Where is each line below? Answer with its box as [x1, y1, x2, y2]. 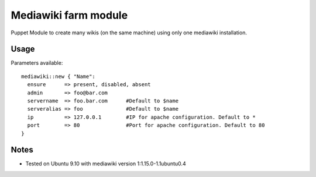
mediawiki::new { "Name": [21, 73, 96, 80]
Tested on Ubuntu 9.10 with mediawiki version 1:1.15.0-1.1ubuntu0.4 [25, 160, 187, 167]
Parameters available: [11, 59, 63, 66]
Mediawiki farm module [11, 9, 128, 22]
